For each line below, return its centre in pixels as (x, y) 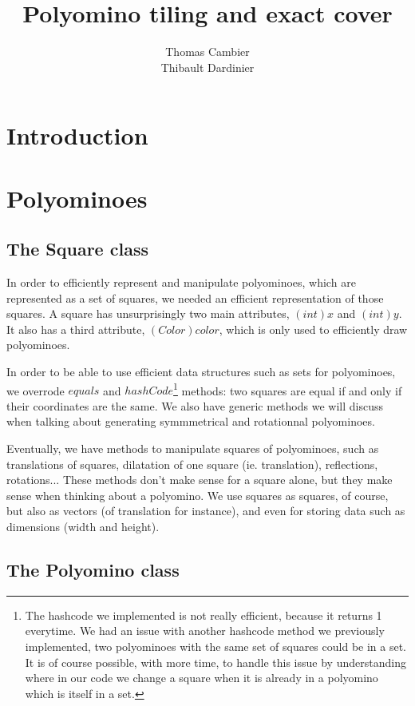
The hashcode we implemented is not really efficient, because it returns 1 (204, 615)
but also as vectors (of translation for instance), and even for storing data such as (206, 511)
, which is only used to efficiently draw (313, 329)
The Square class (77, 249)
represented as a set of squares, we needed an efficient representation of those (195, 297)
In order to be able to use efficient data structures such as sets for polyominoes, (201, 372)
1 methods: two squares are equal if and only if (288, 389)
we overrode (36, 390)
